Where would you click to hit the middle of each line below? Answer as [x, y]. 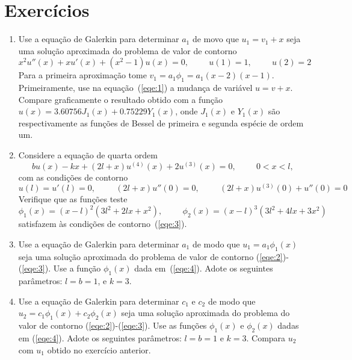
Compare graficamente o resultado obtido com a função [121, 99]
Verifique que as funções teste [73, 199]
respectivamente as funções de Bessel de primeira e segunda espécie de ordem [161, 123]
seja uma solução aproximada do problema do [205, 313]
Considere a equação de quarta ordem [88, 155]
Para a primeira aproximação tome [82, 75]
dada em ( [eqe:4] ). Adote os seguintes [204, 268]
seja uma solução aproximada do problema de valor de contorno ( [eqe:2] [150, 256]
